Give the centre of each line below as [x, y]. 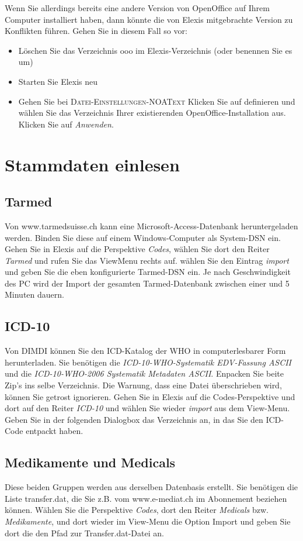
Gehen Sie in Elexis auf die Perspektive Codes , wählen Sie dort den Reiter [137, 249]
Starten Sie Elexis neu [58, 81]
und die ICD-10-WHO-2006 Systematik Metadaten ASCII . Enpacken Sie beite [144, 373]
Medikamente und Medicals [90, 462]
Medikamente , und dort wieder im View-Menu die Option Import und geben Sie [148, 521]
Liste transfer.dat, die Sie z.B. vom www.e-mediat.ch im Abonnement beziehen [146, 498]
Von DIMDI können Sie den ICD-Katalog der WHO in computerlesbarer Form [145, 351]
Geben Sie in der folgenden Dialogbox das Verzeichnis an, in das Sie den [134, 419]
